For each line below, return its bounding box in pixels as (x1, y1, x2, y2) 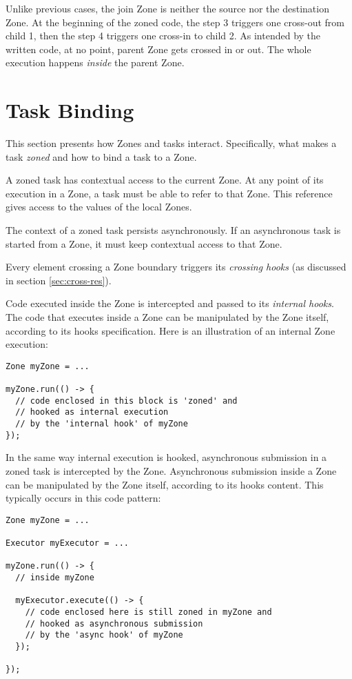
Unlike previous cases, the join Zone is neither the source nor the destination (6, 1, 329, 15)
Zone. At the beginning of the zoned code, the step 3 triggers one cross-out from (6, 14, 344, 29)
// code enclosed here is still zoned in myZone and (25, 607, 272, 618)
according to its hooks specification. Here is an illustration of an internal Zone (6, 323, 335, 337)
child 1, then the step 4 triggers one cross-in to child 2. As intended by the (6, 28, 321, 43)
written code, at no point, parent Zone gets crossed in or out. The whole (6, 41, 311, 56)
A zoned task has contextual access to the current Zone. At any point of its (6, 173, 324, 187)
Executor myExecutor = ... (6, 538, 129, 549)
